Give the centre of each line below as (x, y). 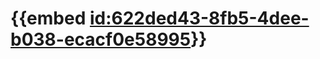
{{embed (48, 18)
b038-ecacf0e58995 (101, 39)
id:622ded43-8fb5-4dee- (199, 18)
